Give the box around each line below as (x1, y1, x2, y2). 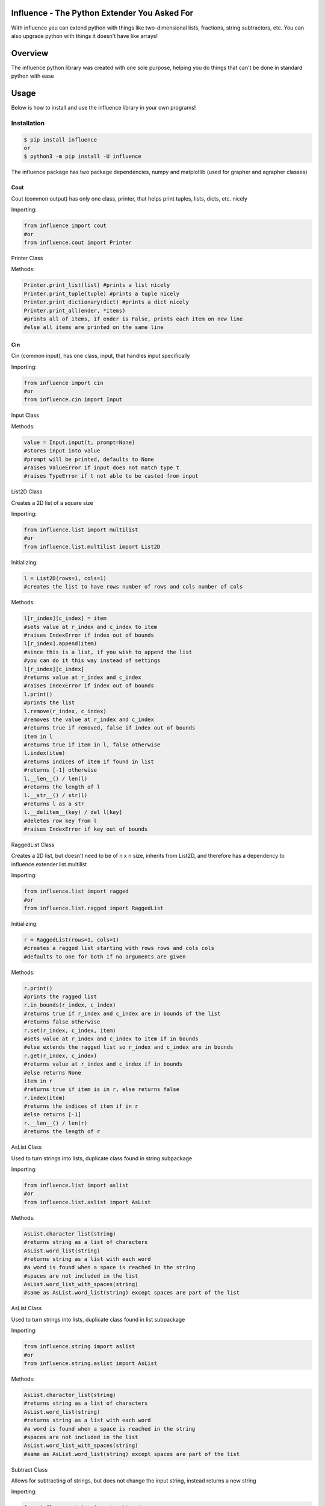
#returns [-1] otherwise (23, 767, 97, 773)
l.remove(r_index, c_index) (23, 708, 107, 714)
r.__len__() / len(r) (23, 1119, 88, 1126)
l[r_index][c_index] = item (23, 615, 107, 622)
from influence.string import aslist (23, 1343, 135, 1350)
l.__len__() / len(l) (23, 775, 88, 782)
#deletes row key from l (23, 817, 97, 824)
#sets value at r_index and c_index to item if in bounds (23, 1035, 199, 1042)
